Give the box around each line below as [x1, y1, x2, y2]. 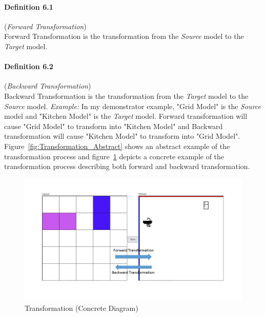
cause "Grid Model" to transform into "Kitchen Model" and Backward [4, 120, 223, 131]
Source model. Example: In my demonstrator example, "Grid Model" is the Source [4, 100, 261, 111]
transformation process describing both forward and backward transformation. [4, 161, 250, 172]
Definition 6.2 [4, 61, 53, 72]
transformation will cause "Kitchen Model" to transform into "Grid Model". [4, 131, 240, 141]
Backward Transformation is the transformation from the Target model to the [4, 90, 249, 101]
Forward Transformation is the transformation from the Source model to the [4, 31, 244, 41]
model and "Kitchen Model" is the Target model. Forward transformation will [4, 111, 248, 121]
